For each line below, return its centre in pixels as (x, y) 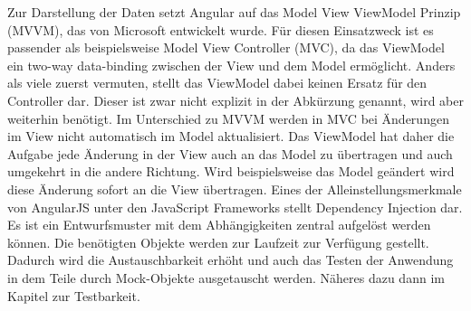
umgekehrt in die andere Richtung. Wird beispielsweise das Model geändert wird (231, 171)
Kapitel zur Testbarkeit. (74, 295)
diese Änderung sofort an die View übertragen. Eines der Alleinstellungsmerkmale (235, 188)
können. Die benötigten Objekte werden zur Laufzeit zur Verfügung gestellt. (218, 242)
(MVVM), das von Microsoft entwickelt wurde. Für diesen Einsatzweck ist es (221, 29)
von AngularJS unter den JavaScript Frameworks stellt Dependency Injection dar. (235, 207)
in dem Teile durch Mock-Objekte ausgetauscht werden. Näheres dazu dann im (226, 277)
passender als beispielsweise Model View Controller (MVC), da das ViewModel (226, 47)
